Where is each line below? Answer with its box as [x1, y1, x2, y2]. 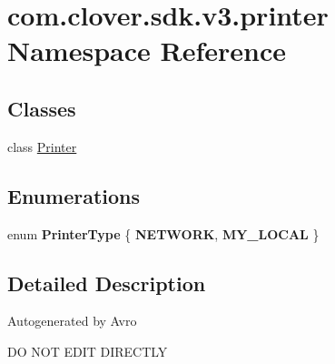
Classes [7, 94, 76, 122]
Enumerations [7, 181, 141, 209]
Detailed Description [7, 268, 206, 297]
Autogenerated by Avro [7, 311, 137, 330]
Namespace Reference [7, 32, 286, 69]
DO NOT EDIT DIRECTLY [7, 341, 168, 360]
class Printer [7, 136, 77, 156]
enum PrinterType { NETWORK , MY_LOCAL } [7, 224, 320, 243]
